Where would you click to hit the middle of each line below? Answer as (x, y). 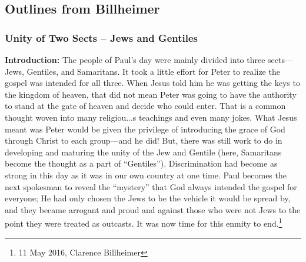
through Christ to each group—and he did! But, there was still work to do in (144, 140)
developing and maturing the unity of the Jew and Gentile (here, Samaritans (143, 152)
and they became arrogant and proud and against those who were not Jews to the (153, 209)
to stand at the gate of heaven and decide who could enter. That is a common (145, 106)
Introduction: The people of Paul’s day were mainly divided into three (135, 59)
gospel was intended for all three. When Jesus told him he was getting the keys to (152, 83)
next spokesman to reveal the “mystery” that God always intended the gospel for (151, 186)
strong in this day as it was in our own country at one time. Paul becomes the (146, 175)
